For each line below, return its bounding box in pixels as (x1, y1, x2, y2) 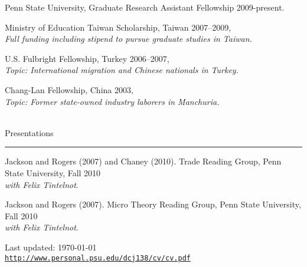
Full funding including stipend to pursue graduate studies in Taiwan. (5, 32, 252, 45)
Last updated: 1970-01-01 (5, 240, 97, 253)
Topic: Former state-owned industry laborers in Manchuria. (5, 95, 220, 107)
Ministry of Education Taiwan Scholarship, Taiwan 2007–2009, (5, 21, 231, 33)
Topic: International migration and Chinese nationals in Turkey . (5, 64, 239, 76)
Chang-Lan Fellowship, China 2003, (5, 83, 133, 95)
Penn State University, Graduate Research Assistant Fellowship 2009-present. (5, 1, 285, 13)
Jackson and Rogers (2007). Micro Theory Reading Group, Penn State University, (5, 198, 301, 210)
